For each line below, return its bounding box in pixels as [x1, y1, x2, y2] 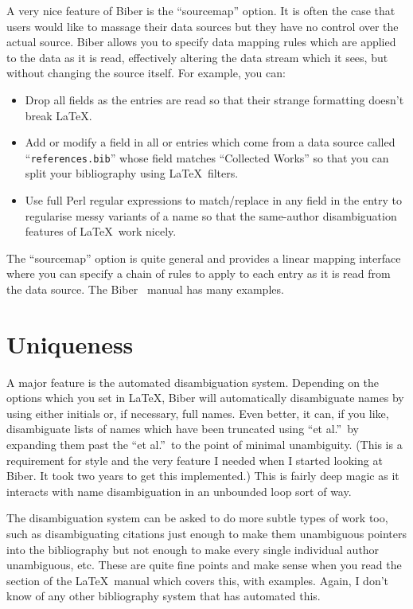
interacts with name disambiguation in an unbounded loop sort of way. [6, 482, 352, 499]
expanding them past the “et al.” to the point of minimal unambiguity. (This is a [6, 436, 403, 453]
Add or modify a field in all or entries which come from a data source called [25, 134, 395, 150]
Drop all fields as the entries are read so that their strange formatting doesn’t [25, 91, 404, 107]
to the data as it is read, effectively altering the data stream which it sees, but [6, 49, 388, 65]
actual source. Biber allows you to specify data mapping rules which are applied [6, 33, 396, 50]
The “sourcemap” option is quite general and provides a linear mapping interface [6, 249, 401, 266]
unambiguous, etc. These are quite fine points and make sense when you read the [6, 556, 402, 573]
